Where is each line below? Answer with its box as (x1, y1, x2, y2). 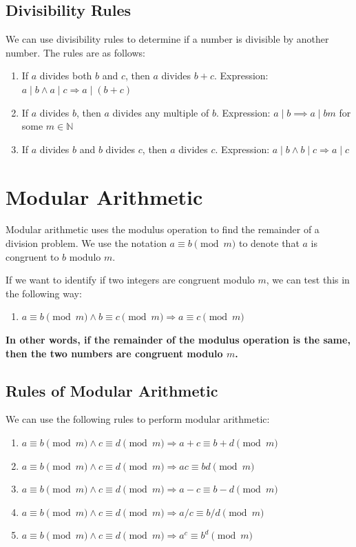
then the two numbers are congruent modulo (6, 346, 223, 360)
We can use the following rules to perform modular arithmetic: (6, 412, 270, 426)
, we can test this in (266, 272, 350, 287)
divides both (39, 68, 92, 83)
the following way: (6, 286, 82, 300)
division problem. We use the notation (6, 236, 167, 250)
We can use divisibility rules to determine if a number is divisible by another (6, 32, 329, 46)
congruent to (6, 249, 59, 263)
